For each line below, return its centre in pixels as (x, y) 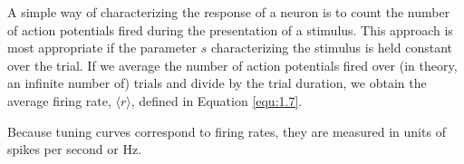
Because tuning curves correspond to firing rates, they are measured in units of (227, 131)
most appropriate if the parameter (102, 48)
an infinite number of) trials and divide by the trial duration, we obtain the (217, 83)
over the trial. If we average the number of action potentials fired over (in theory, (232, 65)
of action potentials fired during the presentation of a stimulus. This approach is (230, 29)
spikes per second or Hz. (75, 149)
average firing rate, (59, 100)
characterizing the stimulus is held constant (331, 48)
